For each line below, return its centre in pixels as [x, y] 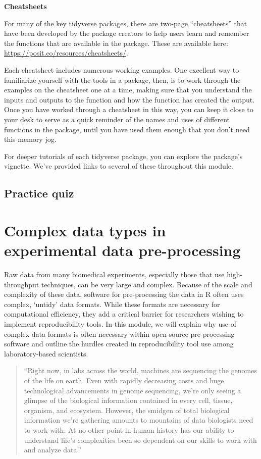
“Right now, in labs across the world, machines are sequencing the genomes [140, 370]
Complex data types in [85, 230]
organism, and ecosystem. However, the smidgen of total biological [127, 410]
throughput [22, 284]
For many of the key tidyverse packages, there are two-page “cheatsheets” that [126, 23]
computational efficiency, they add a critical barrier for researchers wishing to [124, 314]
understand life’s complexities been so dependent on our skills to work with [140, 440]
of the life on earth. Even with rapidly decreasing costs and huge [124, 380]
